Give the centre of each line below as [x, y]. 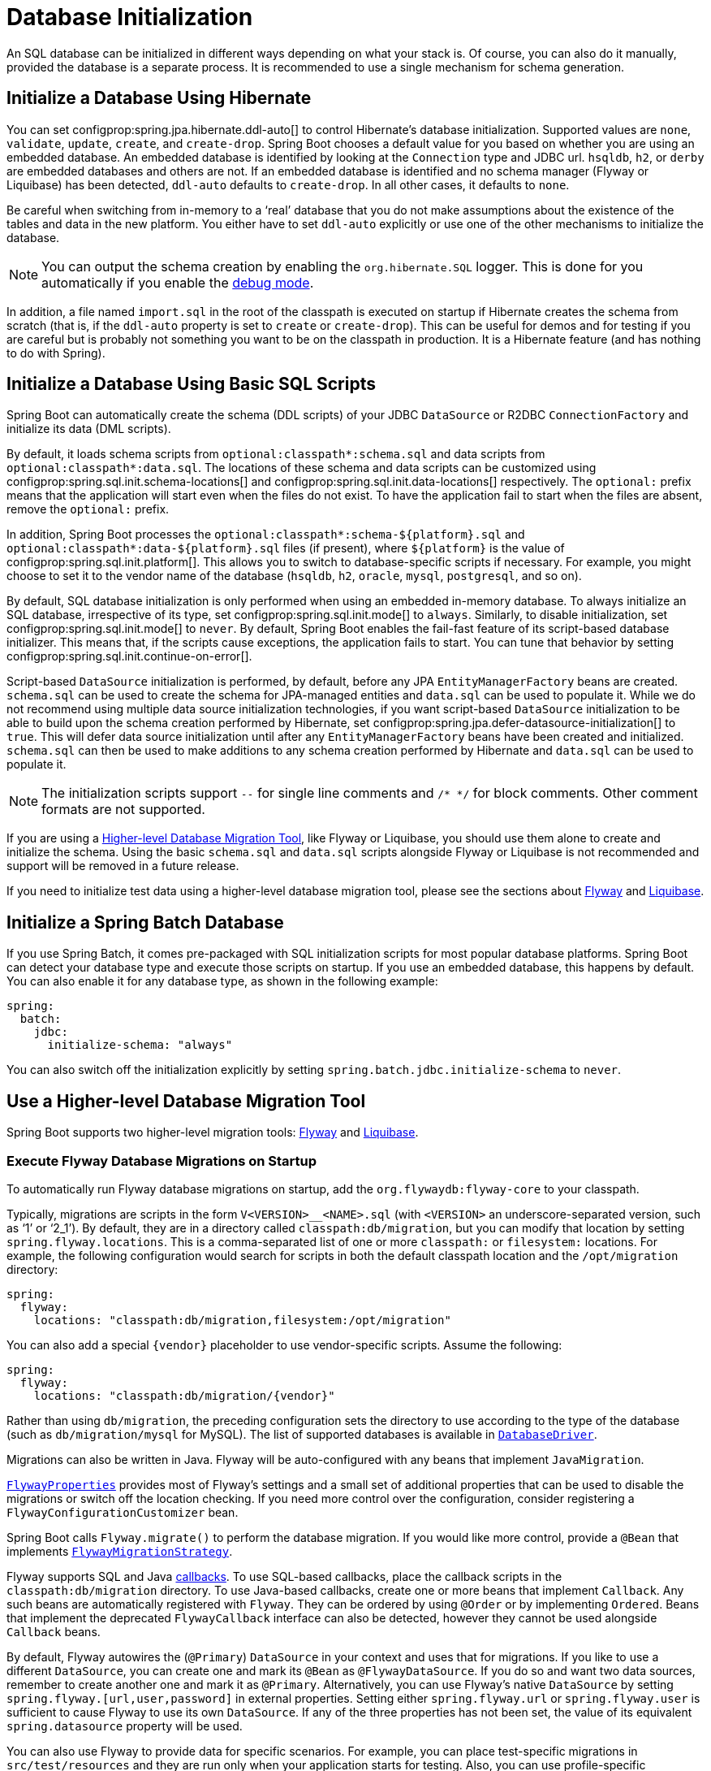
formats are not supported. [123, 810]
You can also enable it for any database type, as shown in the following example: [222, 981]
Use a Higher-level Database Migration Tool [186, 1101]
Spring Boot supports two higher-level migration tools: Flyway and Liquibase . [213, 1132]
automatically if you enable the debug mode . [178, 282]
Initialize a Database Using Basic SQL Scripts [191, 384]
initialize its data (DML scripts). [89, 429]
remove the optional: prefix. [88, 509]
